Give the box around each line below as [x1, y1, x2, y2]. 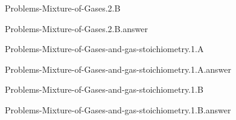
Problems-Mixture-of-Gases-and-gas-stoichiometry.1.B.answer [5, 103, 231, 116]
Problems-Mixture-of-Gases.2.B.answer [5, 22, 148, 35]
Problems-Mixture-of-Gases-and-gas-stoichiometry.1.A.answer [5, 62, 232, 75]
